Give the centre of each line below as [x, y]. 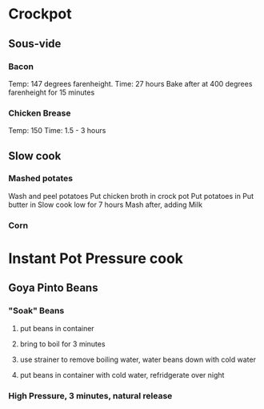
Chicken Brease [40, 113]
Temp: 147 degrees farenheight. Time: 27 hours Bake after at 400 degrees [130, 83]
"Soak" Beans [36, 311]
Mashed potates [41, 179]
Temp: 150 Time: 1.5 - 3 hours [57, 131]
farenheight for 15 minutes [52, 92]
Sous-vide [35, 44]
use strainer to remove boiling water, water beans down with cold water [138, 359]
